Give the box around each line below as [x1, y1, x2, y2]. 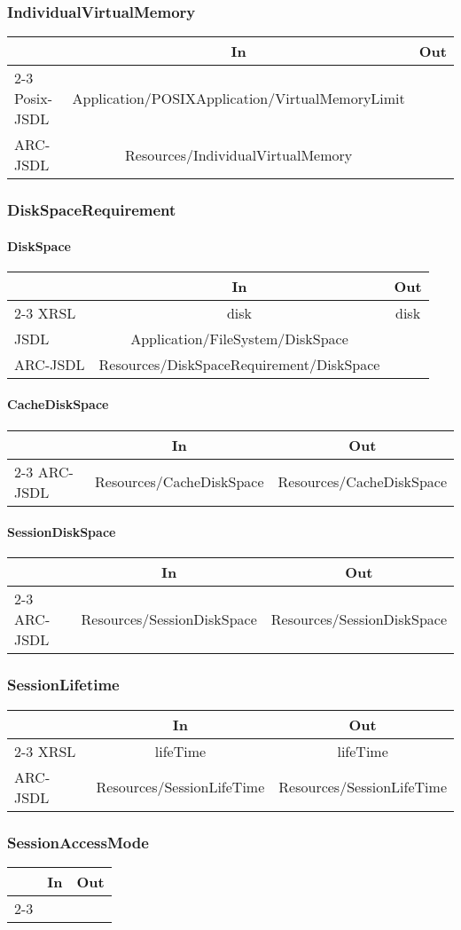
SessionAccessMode [7, 831, 149, 853]
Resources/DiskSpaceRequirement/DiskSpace [98, 353, 380, 374]
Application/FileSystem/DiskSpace [130, 327, 348, 349]
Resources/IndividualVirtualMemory [125, 144, 353, 165]
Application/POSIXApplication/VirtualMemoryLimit [72, 88, 405, 109]
